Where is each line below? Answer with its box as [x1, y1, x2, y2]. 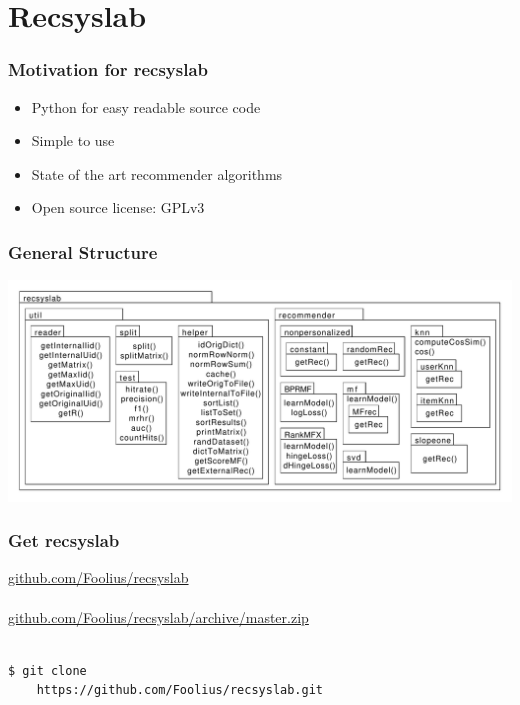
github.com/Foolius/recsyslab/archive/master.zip [8, 606, 309, 627]
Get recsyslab [8, 528, 120, 553]
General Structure [8, 239, 158, 264]
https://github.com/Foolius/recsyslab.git [36, 683, 323, 698]
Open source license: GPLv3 [31, 197, 205, 218]
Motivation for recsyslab [8, 57, 208, 82]
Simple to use [31, 130, 115, 151]
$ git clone [8, 663, 87, 678]
